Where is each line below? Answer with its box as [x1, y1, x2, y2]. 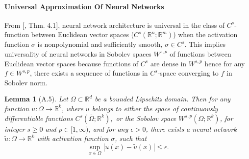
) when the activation [173, 29, 238, 40]
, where [61, 103, 83, 113]
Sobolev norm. [4, 77, 48, 87]
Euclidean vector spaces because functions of [4, 58, 139, 68]
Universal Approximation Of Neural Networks [4, 1, 164, 11]
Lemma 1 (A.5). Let [4, 94, 68, 104]
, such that [115, 133, 147, 143]
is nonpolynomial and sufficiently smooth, [37, 39, 163, 49]
